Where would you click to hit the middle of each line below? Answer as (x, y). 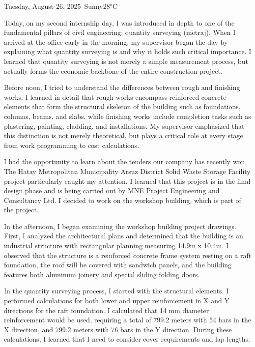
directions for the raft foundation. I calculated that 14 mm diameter (107, 310)
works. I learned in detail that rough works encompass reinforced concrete (115, 97)
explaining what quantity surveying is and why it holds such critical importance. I (128, 51)
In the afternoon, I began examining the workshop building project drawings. (120, 226)
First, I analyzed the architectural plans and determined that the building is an (124, 236)
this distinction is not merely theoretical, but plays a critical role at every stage (124, 135)
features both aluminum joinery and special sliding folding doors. (102, 274)
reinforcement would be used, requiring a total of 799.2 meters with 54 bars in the (127, 320)
